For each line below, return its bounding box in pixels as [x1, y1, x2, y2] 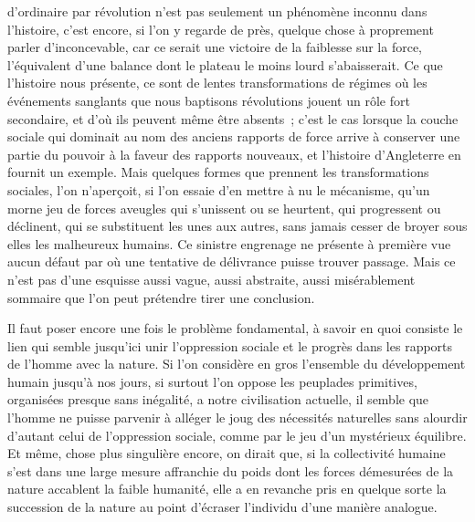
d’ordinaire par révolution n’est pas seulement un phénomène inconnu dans [7, 2, 427, 20]
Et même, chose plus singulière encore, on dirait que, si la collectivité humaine [7, 444, 446, 463]
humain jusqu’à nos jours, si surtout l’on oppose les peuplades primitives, [7, 371, 417, 391]
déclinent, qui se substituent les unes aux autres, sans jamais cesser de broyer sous [7, 216, 468, 235]
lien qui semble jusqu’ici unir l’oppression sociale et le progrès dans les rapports [7, 336, 453, 355]
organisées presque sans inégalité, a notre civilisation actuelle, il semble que [7, 390, 429, 409]
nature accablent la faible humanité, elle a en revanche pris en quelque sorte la [7, 479, 447, 498]
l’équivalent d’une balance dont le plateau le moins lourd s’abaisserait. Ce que [7, 55, 443, 74]
